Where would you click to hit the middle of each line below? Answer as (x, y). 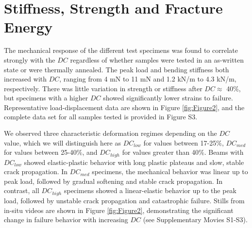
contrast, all (22, 190)
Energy (28, 27)
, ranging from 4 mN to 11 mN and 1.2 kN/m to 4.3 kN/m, (148, 79)
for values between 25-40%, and (51, 152)
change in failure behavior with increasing (66, 220)
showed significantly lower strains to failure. (168, 98)
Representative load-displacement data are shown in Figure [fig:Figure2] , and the (124, 107)
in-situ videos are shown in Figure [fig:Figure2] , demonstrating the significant (119, 210)
